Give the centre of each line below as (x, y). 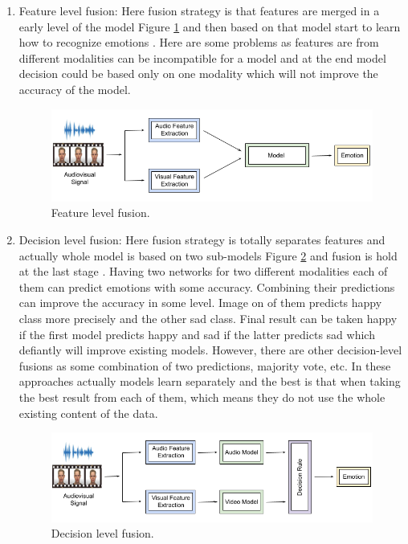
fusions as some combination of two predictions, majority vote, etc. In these (205, 365)
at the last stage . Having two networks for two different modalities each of (203, 271)
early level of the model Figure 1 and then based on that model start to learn (210, 26)
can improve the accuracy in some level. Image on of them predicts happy (200, 303)
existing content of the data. (88, 413)
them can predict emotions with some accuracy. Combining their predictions (207, 286)
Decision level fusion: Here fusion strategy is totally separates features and (202, 239)
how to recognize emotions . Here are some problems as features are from (199, 42)
